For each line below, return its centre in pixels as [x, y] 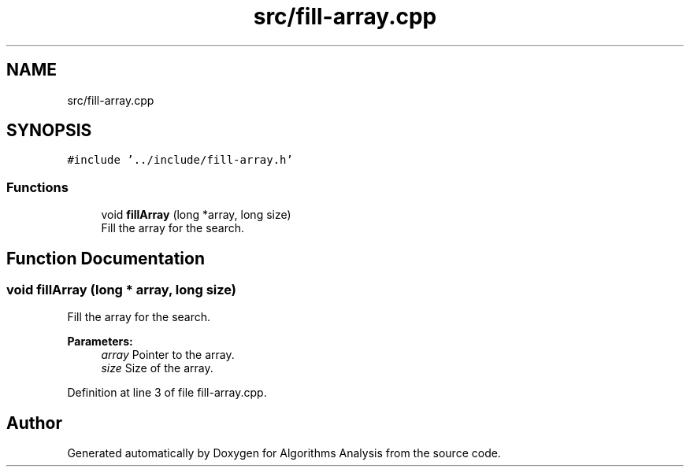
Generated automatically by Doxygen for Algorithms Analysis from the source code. [284, 453]
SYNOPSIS [49, 131]
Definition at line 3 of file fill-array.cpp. [167, 393]
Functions [37, 187]
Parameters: [100, 342]
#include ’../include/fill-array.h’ [180, 160]
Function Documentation [106, 258]
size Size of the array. [157, 368]
